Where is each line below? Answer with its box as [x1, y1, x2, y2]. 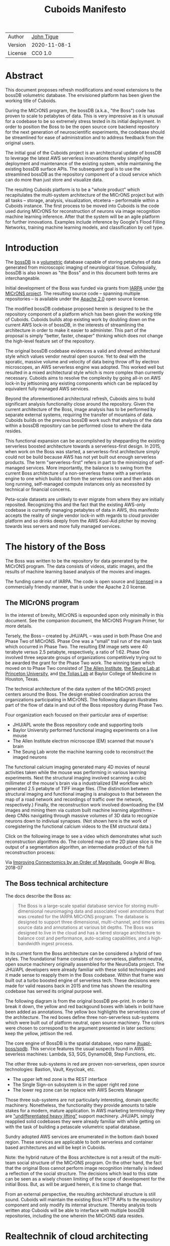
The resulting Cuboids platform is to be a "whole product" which [5, 186, 140, 193]
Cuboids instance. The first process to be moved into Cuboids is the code [5, 203, 159, 209]
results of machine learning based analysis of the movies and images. [5, 569, 151, 575]
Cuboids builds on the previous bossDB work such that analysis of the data [5, 417, 162, 423]
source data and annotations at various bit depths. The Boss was [17, 924, 154, 930]
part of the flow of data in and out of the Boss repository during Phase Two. [5, 702, 163, 708]
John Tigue [31, 33, 59, 40]
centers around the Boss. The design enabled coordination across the [5, 691, 151, 697]
